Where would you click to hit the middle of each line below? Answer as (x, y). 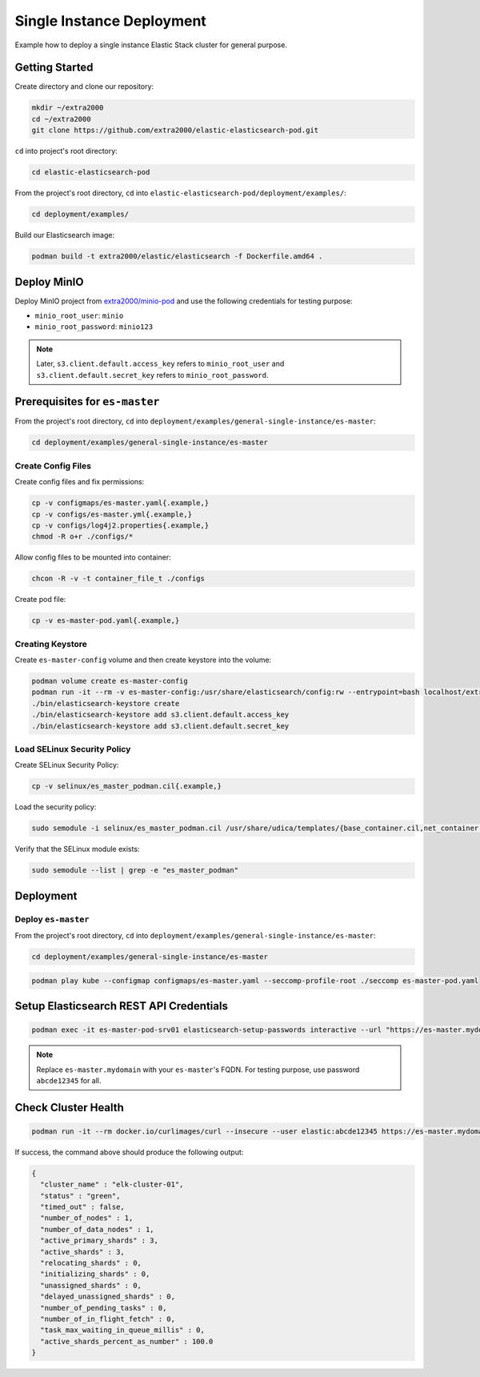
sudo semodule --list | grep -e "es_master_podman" (135, 870)
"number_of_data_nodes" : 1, (98, 1229)
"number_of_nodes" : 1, (87, 1218)
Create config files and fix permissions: (80, 482)
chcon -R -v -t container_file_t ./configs (118, 579)
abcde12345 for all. (69, 1080)
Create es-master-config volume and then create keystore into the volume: (143, 660)
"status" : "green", (80, 1196)
